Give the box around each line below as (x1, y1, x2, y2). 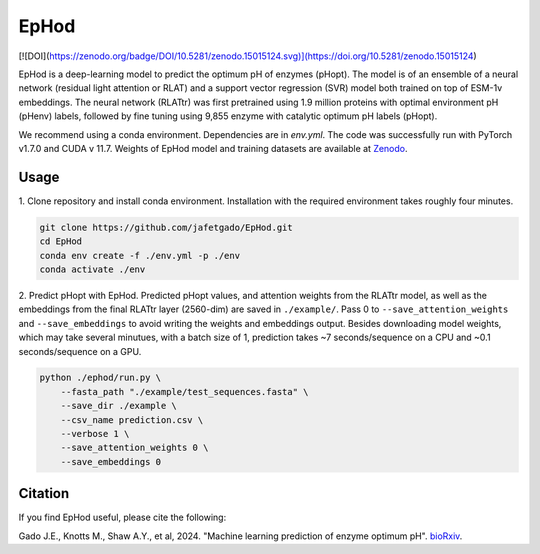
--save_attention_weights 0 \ (60, 442, 209, 454)
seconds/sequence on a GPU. (18, 345, 142, 357)
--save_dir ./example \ (60, 400, 177, 412)
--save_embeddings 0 (60, 456, 162, 467)
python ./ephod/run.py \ (39, 372, 162, 384)
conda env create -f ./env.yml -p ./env (39, 250, 240, 261)
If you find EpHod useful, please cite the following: (18, 511, 227, 524)
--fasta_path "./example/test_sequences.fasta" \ (60, 386, 309, 397)
